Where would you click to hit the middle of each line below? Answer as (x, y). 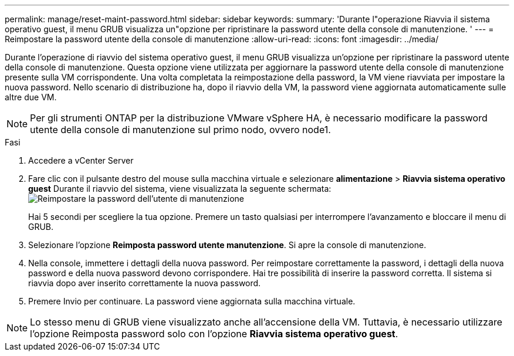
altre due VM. (31, 97)
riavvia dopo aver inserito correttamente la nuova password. (145, 283)
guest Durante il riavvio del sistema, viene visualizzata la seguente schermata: (180, 189)
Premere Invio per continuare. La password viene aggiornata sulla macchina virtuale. (192, 301)
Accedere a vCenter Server (81, 160)
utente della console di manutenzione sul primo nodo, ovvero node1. (180, 130)
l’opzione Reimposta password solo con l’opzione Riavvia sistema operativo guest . (214, 334)
